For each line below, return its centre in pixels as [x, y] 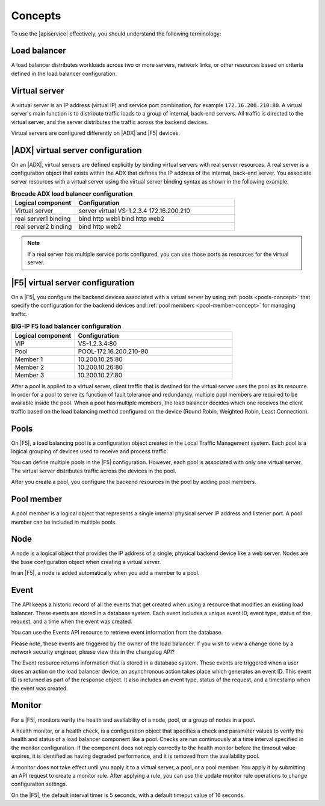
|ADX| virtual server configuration [76, 150]
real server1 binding [43, 219]
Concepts [36, 16]
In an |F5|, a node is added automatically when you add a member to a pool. [105, 573]
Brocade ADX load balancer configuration [72, 194]
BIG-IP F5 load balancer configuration [66, 326]
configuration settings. [39, 784]
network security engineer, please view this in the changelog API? [93, 652]
